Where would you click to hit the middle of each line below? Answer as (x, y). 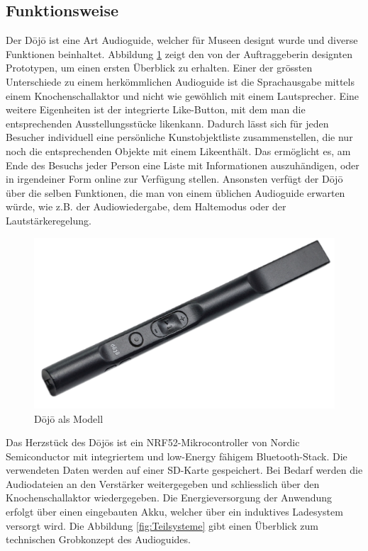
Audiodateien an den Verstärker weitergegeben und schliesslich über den (163, 483)
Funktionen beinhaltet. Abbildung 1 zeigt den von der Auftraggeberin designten (179, 53)
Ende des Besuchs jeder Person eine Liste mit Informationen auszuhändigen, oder (183, 165)
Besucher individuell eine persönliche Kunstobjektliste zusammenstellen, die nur (179, 137)
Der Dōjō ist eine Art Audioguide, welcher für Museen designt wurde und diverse (182, 40)
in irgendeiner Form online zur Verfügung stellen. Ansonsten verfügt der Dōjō (174, 179)
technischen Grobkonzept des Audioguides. (98, 539)
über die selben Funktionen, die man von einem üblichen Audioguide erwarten (175, 192)
